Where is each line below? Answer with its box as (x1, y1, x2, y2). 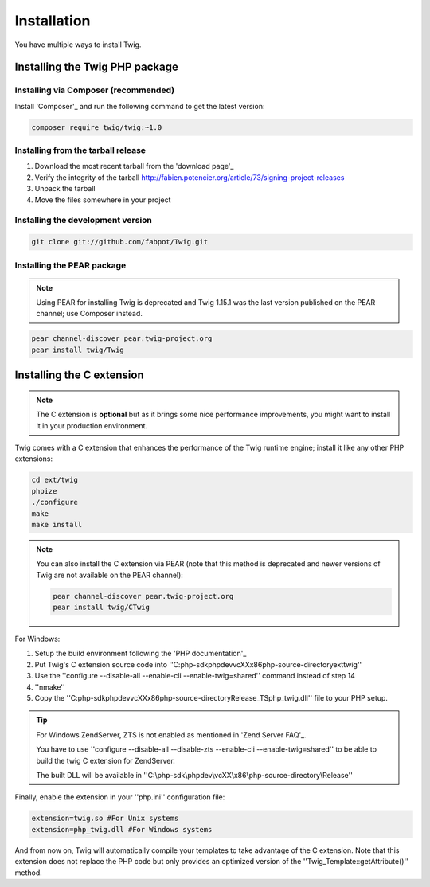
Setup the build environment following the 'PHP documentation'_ (34, 649, 247, 658)
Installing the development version (14, 215, 153, 226)
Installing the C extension (14, 369, 144, 382)
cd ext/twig (31, 475, 79, 485)
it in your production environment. (36, 420, 147, 430)
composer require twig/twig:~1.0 (31, 123, 162, 131)
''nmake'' (34, 682, 65, 692)
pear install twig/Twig (31, 345, 125, 354)
